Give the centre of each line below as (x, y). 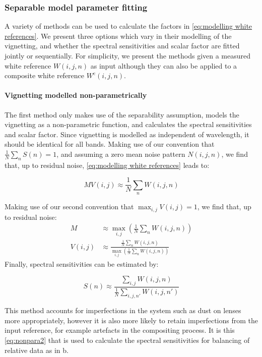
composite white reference (45, 75)
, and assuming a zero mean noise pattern (121, 154)
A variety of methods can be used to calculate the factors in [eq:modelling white (128, 26)
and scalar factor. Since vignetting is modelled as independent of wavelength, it (127, 134)
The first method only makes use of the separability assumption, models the (122, 114)
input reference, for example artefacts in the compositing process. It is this (120, 330)
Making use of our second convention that (69, 206)
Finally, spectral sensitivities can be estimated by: (82, 263)
